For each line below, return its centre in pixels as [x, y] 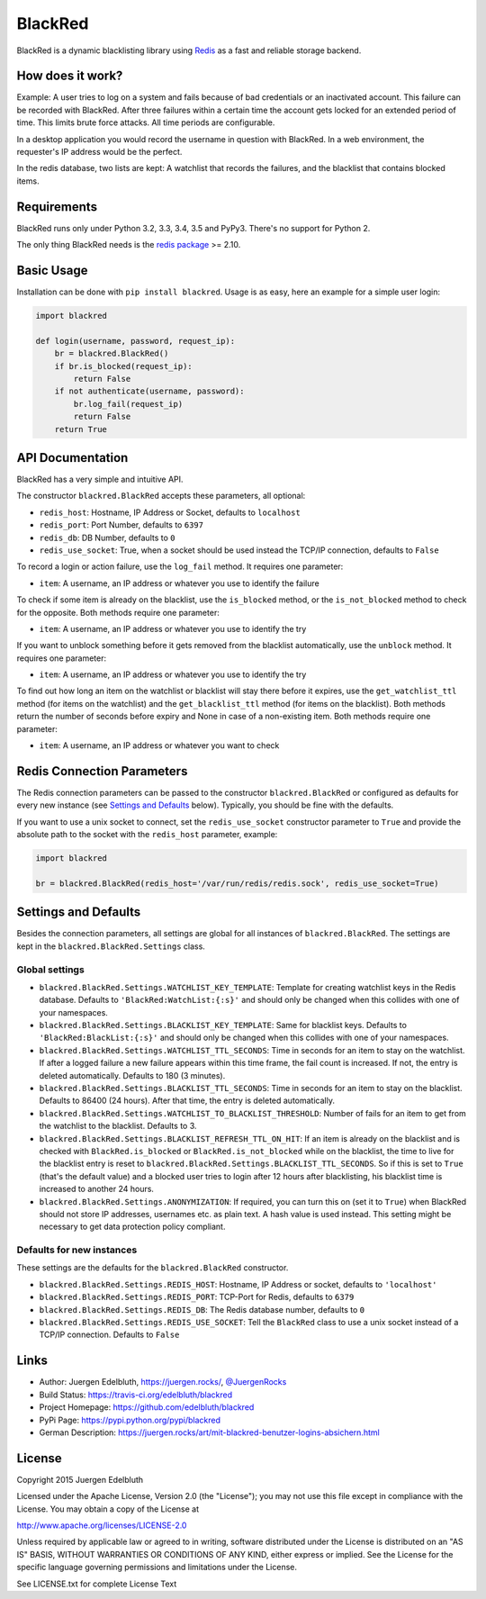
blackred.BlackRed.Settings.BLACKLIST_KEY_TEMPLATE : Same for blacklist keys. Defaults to [223, 1025]
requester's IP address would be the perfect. [99, 152]
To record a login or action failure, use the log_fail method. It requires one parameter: [180, 566]
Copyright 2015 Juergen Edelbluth [80, 1479]
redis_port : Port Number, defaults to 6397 [121, 525]
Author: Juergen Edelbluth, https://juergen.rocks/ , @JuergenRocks [163, 1382]
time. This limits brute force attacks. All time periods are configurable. [146, 122]
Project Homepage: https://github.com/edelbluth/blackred [147, 1407]
